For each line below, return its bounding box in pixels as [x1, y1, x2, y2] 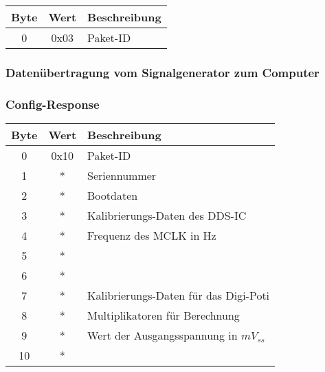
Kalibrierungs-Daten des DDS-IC [87, 207, 247, 224]
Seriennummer [87, 167, 157, 184]
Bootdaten [87, 187, 138, 204]
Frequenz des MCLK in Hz [87, 227, 216, 244]
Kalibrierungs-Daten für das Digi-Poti [87, 287, 270, 304]
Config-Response [5, 95, 100, 112]
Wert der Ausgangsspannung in [87, 327, 238, 344]
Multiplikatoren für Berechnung [87, 307, 240, 324]
